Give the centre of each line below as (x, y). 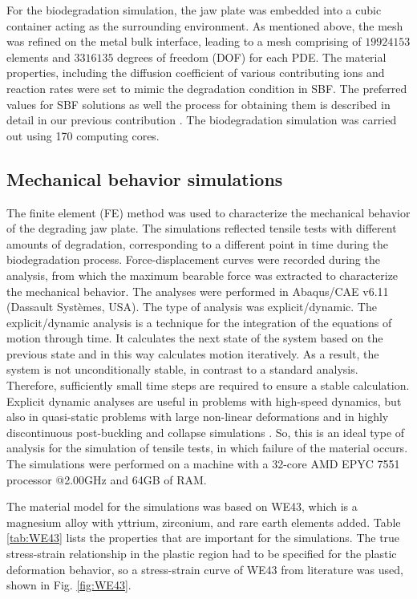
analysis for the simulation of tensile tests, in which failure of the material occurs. (207, 448)
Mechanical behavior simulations (145, 178)
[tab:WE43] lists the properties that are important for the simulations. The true (203, 538)
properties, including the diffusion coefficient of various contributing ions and (196, 73)
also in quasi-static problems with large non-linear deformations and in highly (198, 417)
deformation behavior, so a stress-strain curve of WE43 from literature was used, (205, 569)
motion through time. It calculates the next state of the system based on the (195, 338)
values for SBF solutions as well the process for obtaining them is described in (198, 104)
